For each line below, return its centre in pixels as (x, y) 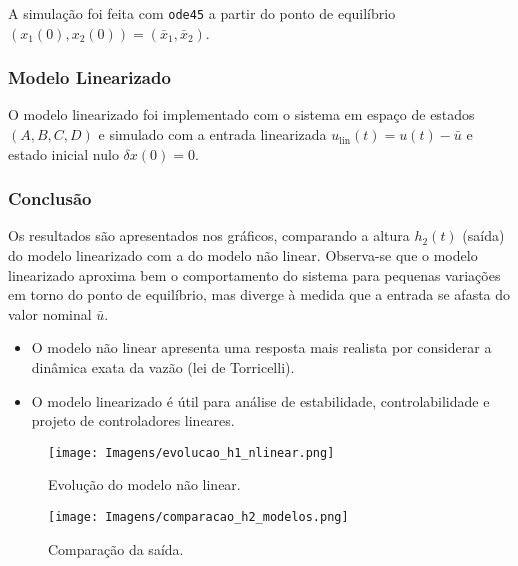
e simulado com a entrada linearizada (212, 134)
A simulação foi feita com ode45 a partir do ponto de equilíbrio (202, 13)
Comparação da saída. (116, 548)
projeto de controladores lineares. (133, 420)
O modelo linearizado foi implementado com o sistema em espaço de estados (241, 114)
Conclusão (50, 198)
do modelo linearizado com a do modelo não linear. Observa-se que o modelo (243, 255)
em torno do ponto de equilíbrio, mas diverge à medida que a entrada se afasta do (259, 294)
